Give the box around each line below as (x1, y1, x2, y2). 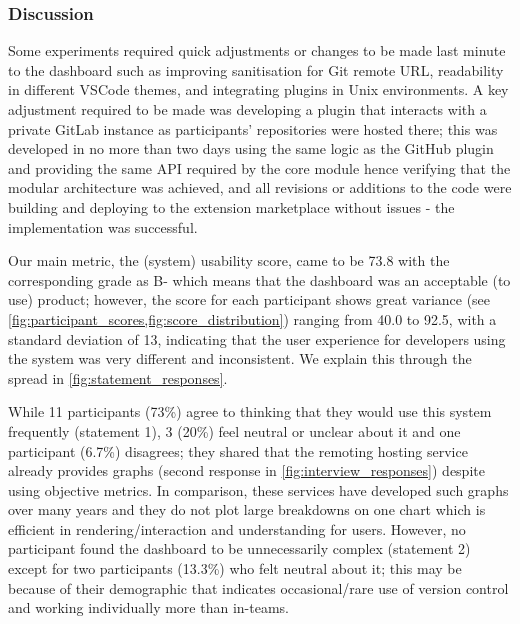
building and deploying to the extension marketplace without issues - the (8, 196, 455, 217)
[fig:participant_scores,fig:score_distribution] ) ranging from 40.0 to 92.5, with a (8, 308, 497, 329)
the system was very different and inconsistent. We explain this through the (8, 348, 472, 369)
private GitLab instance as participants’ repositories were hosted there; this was (8, 118, 498, 139)
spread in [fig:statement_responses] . (8, 367, 228, 388)
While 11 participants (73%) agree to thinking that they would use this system (8, 401, 492, 422)
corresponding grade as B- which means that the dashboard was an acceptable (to (8, 269, 511, 290)
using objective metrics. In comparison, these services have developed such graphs (8, 479, 509, 500)
